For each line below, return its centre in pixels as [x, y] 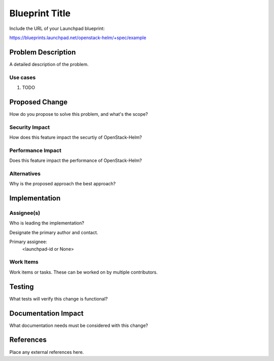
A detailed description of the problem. [49, 64]
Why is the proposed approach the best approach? [63, 184]
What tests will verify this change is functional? [59, 299]
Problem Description [43, 52]
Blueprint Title [40, 13]
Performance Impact [36, 150]
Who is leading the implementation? [47, 223]
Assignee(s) [25, 213]
